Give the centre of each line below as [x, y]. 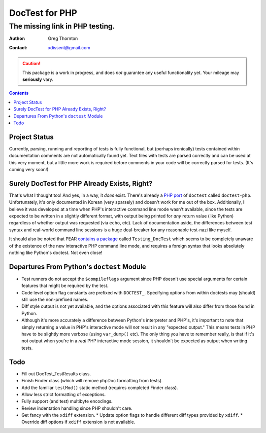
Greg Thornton [63, 38]
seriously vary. [38, 79]
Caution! [32, 64]
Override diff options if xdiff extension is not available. [78, 422]
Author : [17, 38]
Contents [19, 93]
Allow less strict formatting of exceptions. [64, 394]
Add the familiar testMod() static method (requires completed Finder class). [100, 388]
